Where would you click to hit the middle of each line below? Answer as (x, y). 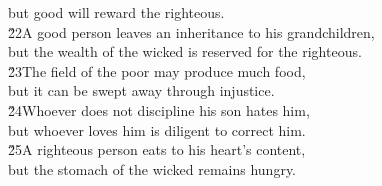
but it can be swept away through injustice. (141, 90)
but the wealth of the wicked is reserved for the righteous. (185, 51)
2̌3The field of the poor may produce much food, (157, 70)
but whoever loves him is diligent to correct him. (157, 129)
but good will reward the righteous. (116, 12)
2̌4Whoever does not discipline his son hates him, (159, 109)
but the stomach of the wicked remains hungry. (152, 168)
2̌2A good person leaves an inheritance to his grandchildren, (191, 31)
